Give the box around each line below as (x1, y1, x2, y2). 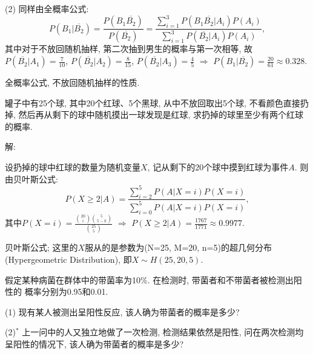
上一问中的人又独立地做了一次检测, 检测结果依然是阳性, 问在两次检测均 (22, 326, 304, 338)
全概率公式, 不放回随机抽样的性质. (5, 76, 140, 89)
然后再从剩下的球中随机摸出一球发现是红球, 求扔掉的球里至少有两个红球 (18, 108, 304, 121)
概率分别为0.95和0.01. (24, 285, 108, 298)
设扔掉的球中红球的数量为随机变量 (5, 161, 140, 173)
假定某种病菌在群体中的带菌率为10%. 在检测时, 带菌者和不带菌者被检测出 (5, 273, 294, 286)
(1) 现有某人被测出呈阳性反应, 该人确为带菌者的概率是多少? (5, 305, 240, 318)
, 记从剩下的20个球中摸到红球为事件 (147, 161, 289, 173)
